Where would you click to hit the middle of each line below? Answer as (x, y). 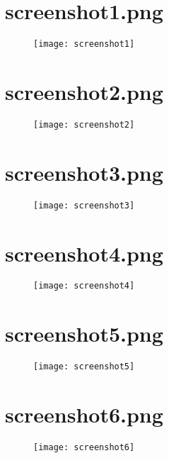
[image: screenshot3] (84, 205)
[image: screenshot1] (84, 44)
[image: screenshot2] (84, 124)
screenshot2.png (84, 91)
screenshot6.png (84, 414)
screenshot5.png (84, 334)
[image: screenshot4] (84, 286)
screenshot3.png (84, 172)
